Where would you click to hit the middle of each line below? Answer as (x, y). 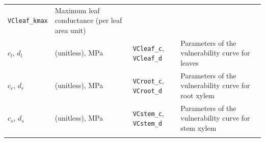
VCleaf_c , (148, 48)
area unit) (70, 30)
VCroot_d (147, 91)
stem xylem (198, 128)
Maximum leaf (77, 10)
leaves (190, 62)
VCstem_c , (148, 113)
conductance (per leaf (88, 20)
